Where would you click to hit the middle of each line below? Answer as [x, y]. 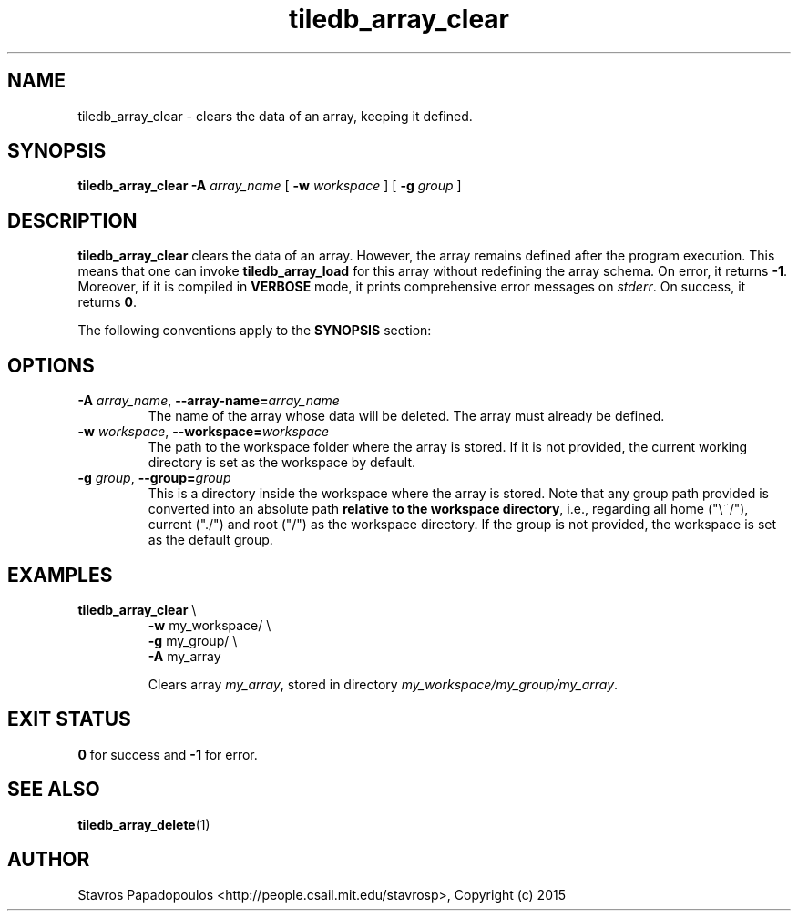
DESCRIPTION [72, 220]
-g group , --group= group [154, 478]
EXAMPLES [60, 575]
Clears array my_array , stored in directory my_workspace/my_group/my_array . [383, 684]
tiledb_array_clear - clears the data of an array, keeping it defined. [275, 116]
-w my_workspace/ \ [210, 625]
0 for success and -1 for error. [168, 754]
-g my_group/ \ [193, 640]
